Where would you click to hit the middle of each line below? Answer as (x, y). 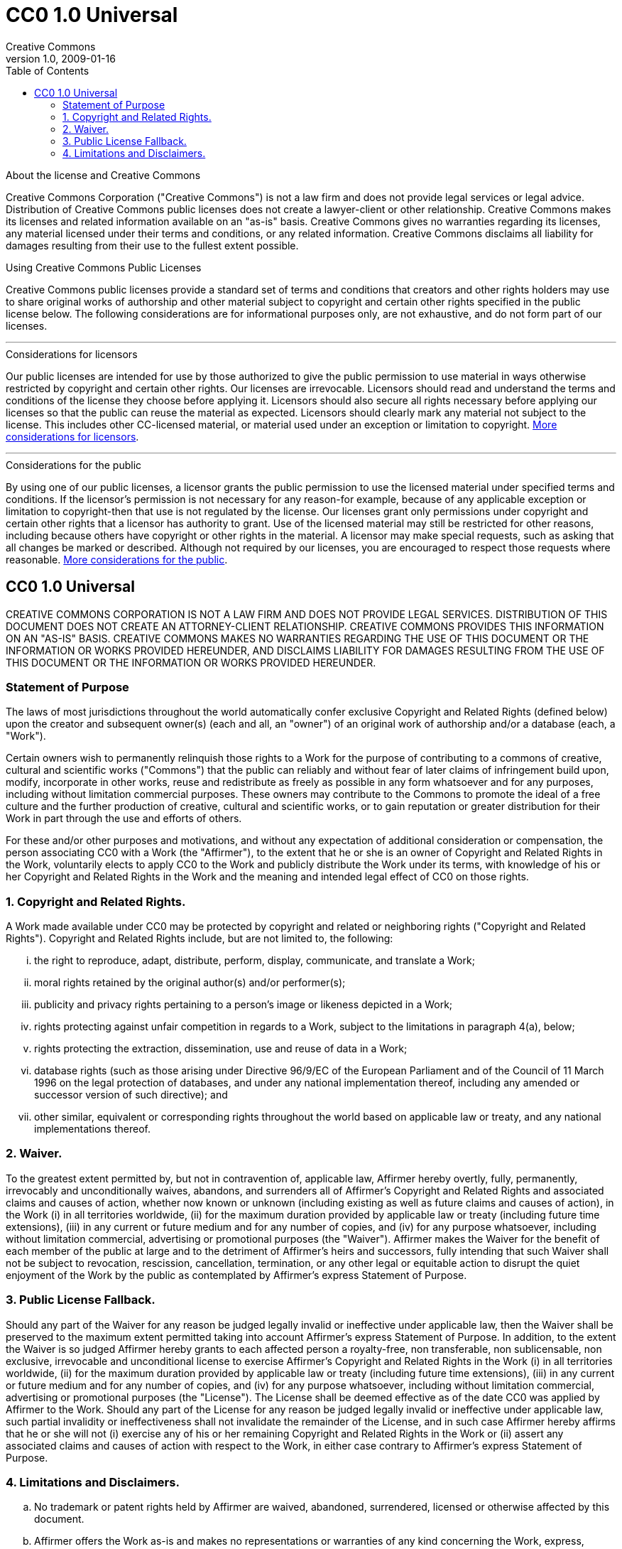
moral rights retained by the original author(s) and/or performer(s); (190, 983)
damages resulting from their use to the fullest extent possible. (152, 245)
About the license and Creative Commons (103, 175)
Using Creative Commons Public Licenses (104, 267)
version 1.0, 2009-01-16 (61, 58)
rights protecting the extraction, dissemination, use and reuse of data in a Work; (221, 1049)
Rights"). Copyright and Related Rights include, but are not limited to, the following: (200, 939)
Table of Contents (48, 70)
